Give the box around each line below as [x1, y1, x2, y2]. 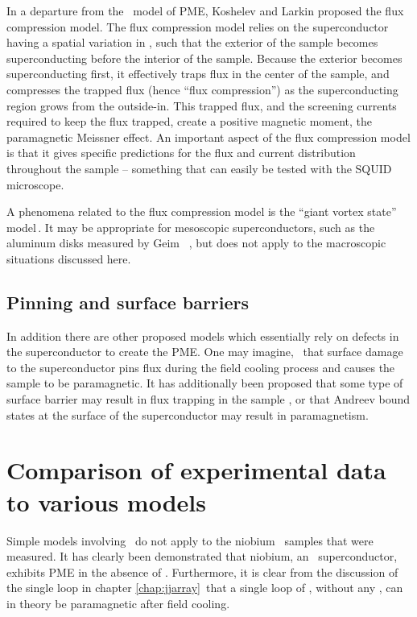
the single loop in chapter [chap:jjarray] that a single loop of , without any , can [6, 579, 403, 596]
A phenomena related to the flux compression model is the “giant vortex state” [6, 203, 397, 220]
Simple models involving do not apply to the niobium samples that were [6, 532, 374, 549]
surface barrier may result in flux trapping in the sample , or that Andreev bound [6, 391, 411, 408]
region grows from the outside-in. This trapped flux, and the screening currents [6, 97, 397, 114]
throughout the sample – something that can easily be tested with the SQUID [6, 159, 392, 176]
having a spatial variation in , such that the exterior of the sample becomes [6, 34, 378, 51]
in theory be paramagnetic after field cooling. [6, 594, 230, 611]
